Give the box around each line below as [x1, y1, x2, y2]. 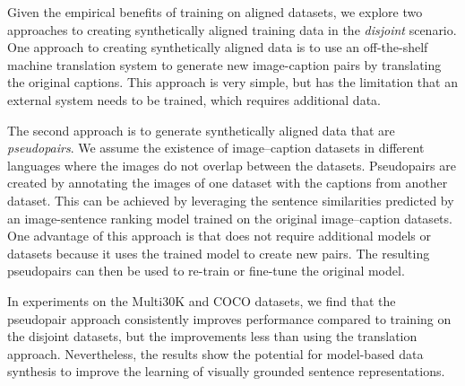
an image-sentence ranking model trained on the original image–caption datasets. [7, 208, 452, 227]
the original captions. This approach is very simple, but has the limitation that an [7, 73, 458, 92]
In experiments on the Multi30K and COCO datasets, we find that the [7, 291, 396, 310]
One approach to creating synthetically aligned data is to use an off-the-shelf [7, 38, 428, 57]
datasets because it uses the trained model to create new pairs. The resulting [7, 243, 430, 262]
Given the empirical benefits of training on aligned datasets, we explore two [7, 3, 423, 21]
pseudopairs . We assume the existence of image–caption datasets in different [7, 138, 425, 157]
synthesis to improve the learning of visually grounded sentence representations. [7, 362, 445, 381]
